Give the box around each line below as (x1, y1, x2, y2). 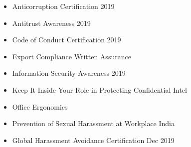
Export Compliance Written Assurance (12, 51, 131, 61)
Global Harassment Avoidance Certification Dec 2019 (12, 135, 175, 145)
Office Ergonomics (12, 101, 68, 112)
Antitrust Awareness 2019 (12, 17, 91, 28)
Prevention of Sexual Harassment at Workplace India (12, 118, 175, 129)
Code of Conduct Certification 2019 (12, 34, 121, 45)
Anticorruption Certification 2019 (12, 1, 115, 11)
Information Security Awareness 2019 (12, 68, 126, 78)
